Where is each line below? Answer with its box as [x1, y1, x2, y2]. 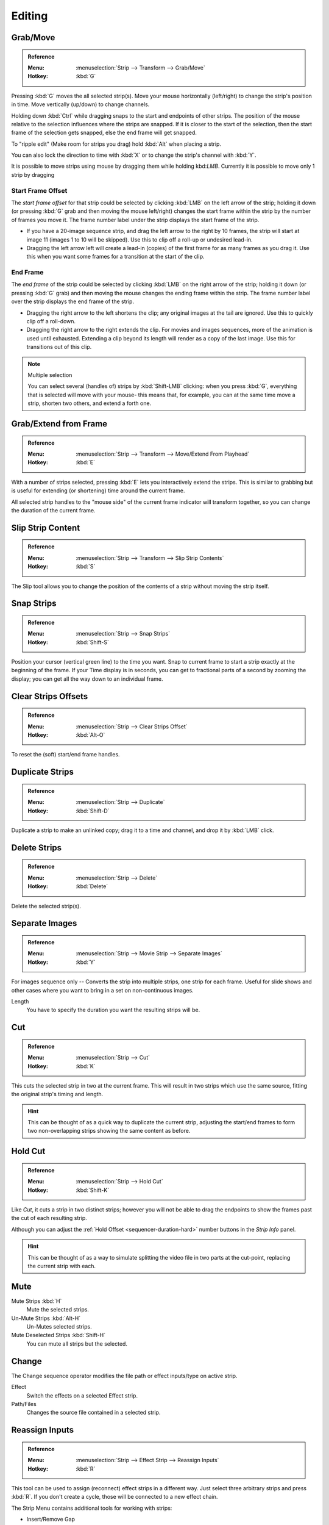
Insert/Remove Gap [26, 1516, 76, 1523]
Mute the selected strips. [26, 1306, 90, 1313]
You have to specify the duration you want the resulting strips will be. [26, 1006, 200, 1014]
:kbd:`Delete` [76, 883, 108, 890]
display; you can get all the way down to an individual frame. [11, 675, 164, 683]
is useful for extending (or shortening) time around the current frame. [11, 487, 185, 494]
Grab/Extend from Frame [11, 418, 108, 429]
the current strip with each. [27, 1263, 96, 1270]
